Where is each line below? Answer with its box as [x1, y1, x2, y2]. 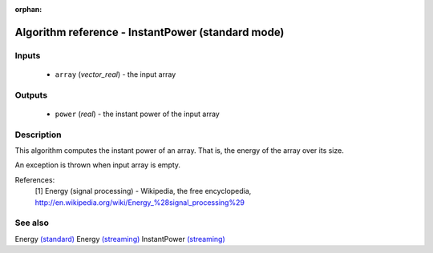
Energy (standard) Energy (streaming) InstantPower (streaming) [14, 234, 226, 243]
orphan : [14, 5, 42, 14]
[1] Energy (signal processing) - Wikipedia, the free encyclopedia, [34, 187, 252, 196]
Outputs [14, 89, 48, 100]
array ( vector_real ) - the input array [55, 69, 176, 79]
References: [14, 175, 55, 184]
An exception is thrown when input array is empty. [14, 160, 180, 170]
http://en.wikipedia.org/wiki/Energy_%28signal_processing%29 [34, 197, 245, 207]
